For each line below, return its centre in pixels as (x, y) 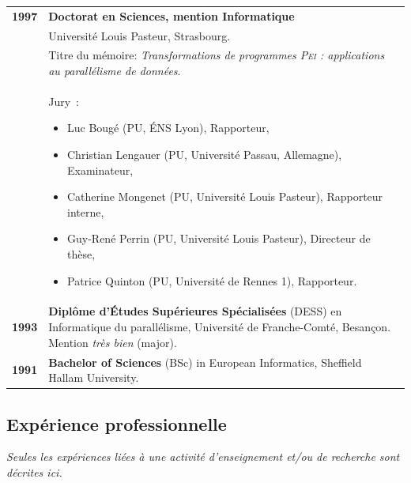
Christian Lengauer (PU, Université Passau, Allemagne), (205, 155)
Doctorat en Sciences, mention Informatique (172, 15)
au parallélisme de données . (115, 71)
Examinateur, (100, 170)
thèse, (81, 254)
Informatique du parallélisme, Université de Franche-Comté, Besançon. (220, 327)
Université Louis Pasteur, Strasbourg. (140, 35)
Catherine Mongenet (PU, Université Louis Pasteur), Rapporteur (225, 196)
